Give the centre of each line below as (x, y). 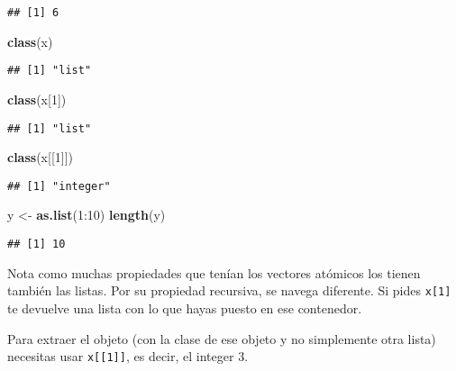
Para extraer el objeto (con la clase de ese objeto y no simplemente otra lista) (222, 338)
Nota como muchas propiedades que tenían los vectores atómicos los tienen (214, 272)
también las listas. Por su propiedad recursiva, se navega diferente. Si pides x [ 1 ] (229, 290)
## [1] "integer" (59, 186)
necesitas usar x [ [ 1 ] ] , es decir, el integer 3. (128, 356)
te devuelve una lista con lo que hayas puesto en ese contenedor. (185, 308)
